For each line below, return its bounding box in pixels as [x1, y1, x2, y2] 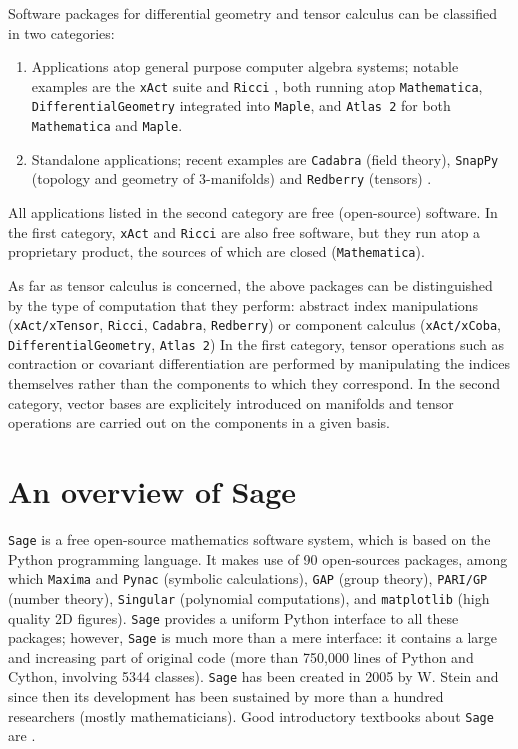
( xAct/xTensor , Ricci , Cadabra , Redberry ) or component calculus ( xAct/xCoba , [8, 314, 501, 335]
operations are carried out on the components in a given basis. [8, 412, 390, 433]
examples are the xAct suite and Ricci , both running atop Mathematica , [31, 75, 483, 96]
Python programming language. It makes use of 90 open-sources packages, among [8, 548, 508, 569]
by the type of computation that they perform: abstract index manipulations [8, 294, 479, 315]
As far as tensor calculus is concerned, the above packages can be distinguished [8, 274, 493, 295]
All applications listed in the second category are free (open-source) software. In [8, 202, 498, 223]
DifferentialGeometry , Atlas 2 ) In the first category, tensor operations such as [8, 333, 505, 354]
